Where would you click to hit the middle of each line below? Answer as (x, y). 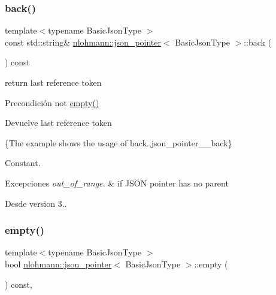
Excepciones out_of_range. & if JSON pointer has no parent (117, 183)
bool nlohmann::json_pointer (58, 264)
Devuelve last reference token (58, 123)
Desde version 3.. (36, 203)
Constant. (23, 163)
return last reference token (53, 82)
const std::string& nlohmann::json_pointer (83, 42)
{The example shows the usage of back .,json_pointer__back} (119, 142)
